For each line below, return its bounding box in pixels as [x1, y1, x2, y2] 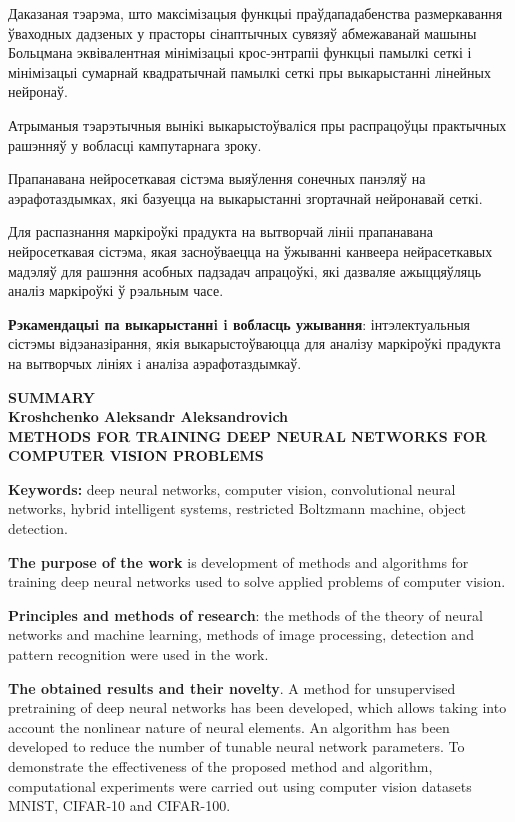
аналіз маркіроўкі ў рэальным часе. [8, 280, 224, 301]
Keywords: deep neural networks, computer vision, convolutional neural [8, 478, 456, 499]
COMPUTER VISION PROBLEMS [8, 445, 264, 466]
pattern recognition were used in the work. [8, 644, 269, 665]
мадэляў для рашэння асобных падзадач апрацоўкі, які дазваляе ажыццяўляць [8, 260, 482, 281]
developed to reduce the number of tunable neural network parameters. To [8, 736, 465, 757]
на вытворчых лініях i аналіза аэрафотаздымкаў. [8, 352, 302, 373]
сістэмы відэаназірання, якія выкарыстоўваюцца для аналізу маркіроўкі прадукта [8, 333, 501, 354]
